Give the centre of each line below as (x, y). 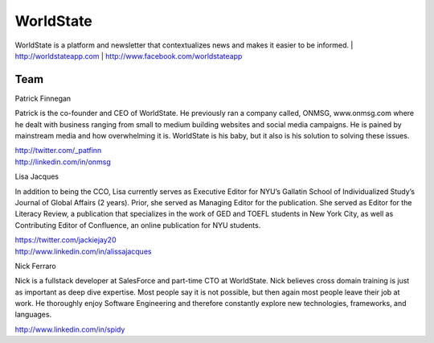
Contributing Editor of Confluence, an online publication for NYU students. (138, 225)
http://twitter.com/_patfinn (58, 151)
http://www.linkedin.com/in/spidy (70, 329)
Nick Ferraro (35, 266)
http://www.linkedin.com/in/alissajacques (83, 251)
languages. (33, 315)
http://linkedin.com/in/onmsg (63, 162)
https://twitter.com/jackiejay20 (66, 240)
